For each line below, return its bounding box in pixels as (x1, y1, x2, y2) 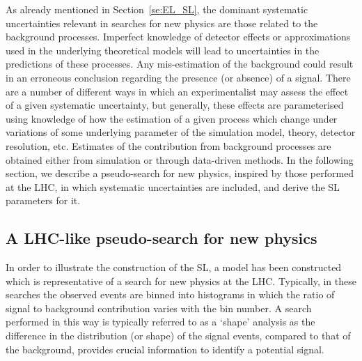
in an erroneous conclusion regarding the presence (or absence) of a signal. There (6, 70, 351, 84)
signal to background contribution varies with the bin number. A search (6, 300, 312, 315)
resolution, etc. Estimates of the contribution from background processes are (6, 138, 331, 153)
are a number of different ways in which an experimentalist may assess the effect (6, 84, 349, 98)
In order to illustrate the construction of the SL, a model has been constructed (6, 260, 342, 275)
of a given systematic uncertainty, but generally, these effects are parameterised (6, 98, 344, 112)
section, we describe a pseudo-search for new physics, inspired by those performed (6, 166, 354, 180)
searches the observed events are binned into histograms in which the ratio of (6, 287, 335, 302)
